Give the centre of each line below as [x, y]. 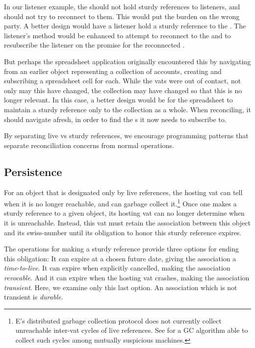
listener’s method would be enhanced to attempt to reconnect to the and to [117, 35]
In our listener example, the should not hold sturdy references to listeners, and [122, 6]
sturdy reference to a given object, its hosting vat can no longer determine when [124, 213]
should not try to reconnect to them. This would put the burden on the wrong [122, 16]
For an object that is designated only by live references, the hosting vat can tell [123, 192]
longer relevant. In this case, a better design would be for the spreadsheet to [118, 100]
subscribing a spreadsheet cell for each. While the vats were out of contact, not [123, 81]
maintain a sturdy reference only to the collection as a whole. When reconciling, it [127, 109]
